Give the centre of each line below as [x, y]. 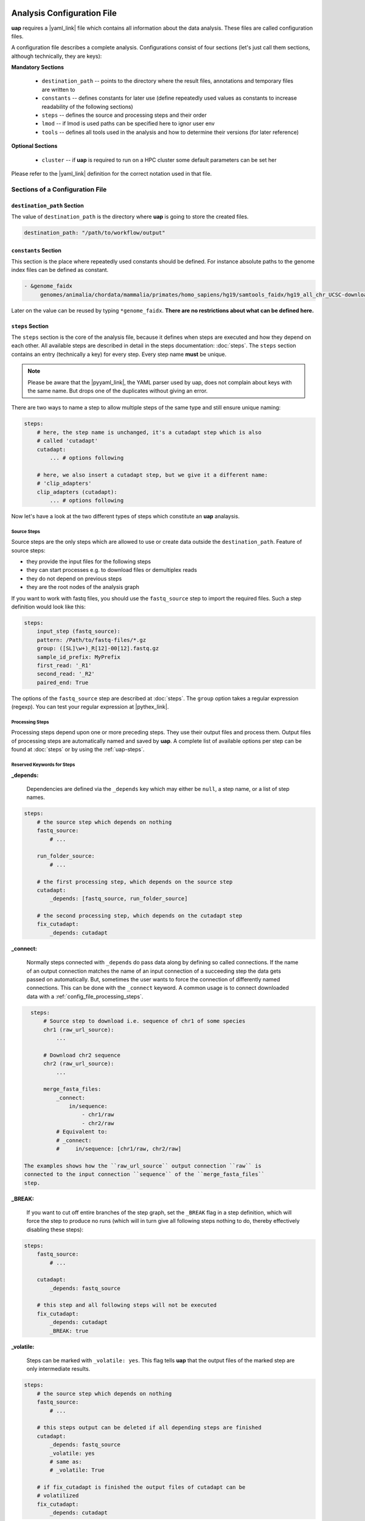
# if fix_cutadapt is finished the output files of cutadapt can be [141, 1487]
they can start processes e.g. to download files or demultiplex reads [112, 570]
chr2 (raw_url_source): [79, 1064]
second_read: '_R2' [66, 674]
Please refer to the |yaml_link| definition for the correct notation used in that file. [112, 173]
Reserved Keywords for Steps [43, 765]
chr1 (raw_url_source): [79, 1029]
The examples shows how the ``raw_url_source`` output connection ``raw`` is [143, 1166]
